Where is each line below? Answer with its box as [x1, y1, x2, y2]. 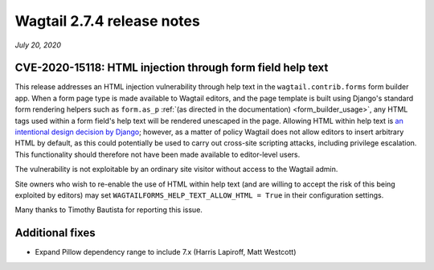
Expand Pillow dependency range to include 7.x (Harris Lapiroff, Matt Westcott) [35, 247, 297, 257]
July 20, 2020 [14, 40, 62, 50]
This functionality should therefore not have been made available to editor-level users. [14, 149, 301, 159]
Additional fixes [14, 226, 96, 240]
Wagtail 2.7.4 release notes [14, 12, 200, 30]
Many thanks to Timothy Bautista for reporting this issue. [14, 205, 203, 215]
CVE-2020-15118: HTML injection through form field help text [14, 61, 329, 75]
